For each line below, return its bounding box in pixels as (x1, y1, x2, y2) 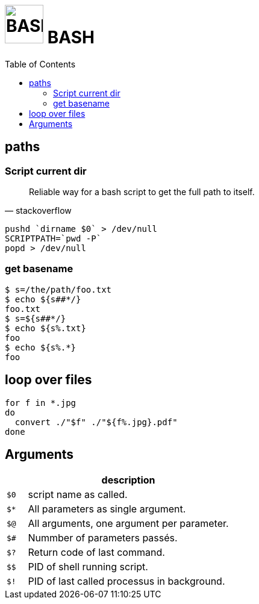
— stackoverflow (5, 205, 72, 216)
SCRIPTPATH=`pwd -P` (5, 233, 102, 243)
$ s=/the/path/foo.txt (5, 284, 112, 294)
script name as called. (28, 488, 128, 501)
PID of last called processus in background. (28, 575, 225, 588)
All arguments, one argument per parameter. (28, 517, 229, 530)
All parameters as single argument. (28, 503, 186, 515)
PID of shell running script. (28, 561, 148, 573)
